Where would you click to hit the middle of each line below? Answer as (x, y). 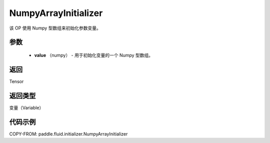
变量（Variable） (26, 107)
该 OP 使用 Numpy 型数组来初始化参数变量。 (55, 28)
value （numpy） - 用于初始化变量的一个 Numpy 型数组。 (94, 55)
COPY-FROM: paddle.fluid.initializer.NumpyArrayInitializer (68, 134)
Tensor (16, 81)
